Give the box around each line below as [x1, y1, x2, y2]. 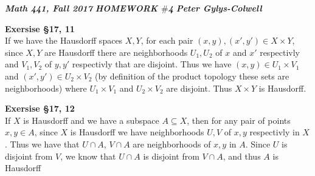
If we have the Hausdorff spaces [5, 34, 123, 47]
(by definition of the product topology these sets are [94, 69, 289, 82]
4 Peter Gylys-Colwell [168, 2, 262, 14]
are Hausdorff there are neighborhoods [44, 46, 188, 58]
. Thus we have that [5, 137, 80, 150]
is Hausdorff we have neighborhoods [70, 126, 204, 138]
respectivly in [249, 126, 300, 138]
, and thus [223, 149, 261, 162]
